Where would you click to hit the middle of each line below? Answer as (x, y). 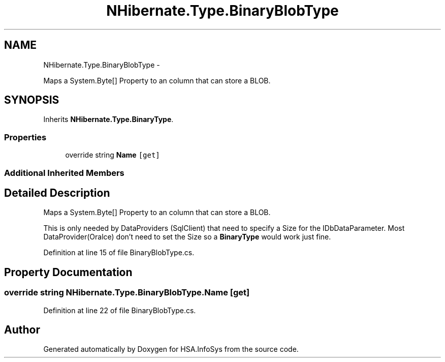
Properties (25, 137)
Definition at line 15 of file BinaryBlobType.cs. (119, 253)
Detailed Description (57, 193)
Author (22, 330)
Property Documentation (68, 272)
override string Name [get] (113, 155)
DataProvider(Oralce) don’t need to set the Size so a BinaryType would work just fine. (187, 237)
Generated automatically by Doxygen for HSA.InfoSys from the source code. (171, 349)
